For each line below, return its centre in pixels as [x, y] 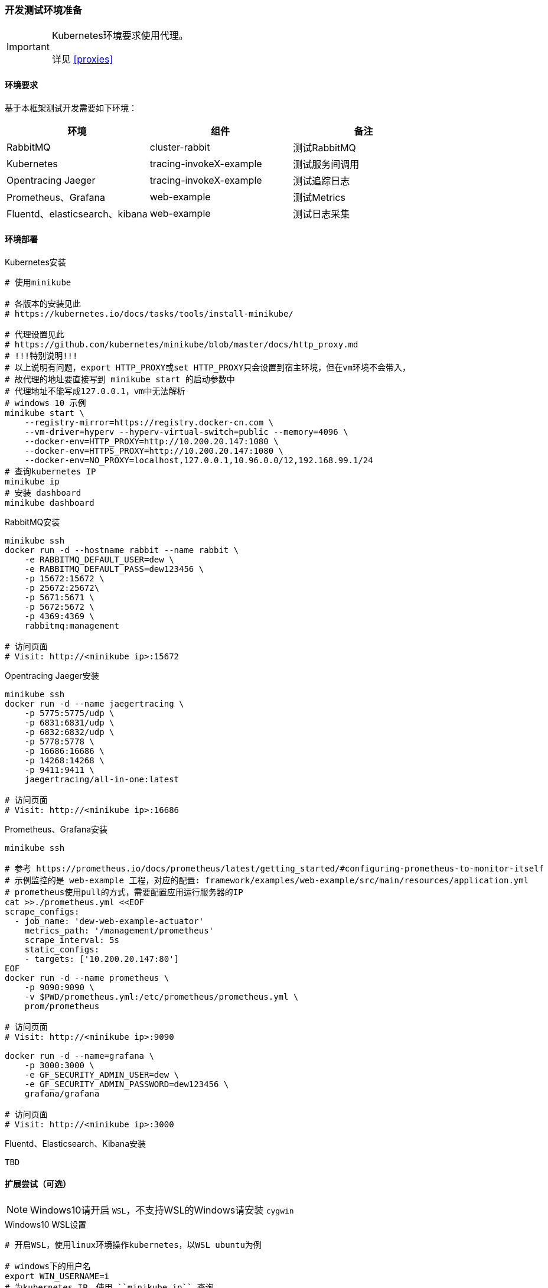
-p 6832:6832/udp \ [69, 732]
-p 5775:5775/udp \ [69, 713]
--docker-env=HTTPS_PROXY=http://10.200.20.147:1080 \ [154, 451]
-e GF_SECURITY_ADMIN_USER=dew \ [102, 1074]
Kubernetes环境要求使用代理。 [120, 36]
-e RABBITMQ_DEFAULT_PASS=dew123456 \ [114, 569]
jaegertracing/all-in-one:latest [102, 779]
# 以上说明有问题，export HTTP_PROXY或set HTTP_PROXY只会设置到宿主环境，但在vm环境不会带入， [208, 367]
